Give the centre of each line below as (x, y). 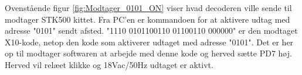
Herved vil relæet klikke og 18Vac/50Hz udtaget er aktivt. (109, 64)
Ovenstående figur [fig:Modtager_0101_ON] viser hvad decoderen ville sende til (148, 8)
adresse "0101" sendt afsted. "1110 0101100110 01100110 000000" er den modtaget (151, 31)
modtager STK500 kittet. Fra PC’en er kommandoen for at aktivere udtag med (147, 19)
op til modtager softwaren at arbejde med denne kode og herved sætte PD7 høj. (148, 53)
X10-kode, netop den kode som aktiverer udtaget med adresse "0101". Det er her (149, 42)
